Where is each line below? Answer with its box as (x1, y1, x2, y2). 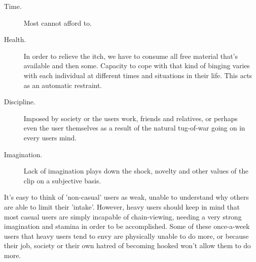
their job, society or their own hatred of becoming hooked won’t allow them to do (4, 240, 251, 251)
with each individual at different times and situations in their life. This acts (24, 70, 252, 80)
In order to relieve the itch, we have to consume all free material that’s (24, 50, 238, 61)
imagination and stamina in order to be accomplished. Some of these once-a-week (4, 221, 250, 231)
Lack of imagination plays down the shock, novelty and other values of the (24, 166, 249, 176)
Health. (4, 34, 26, 44)
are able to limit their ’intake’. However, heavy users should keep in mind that (4, 201, 240, 212)
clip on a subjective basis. (24, 175, 101, 185)
